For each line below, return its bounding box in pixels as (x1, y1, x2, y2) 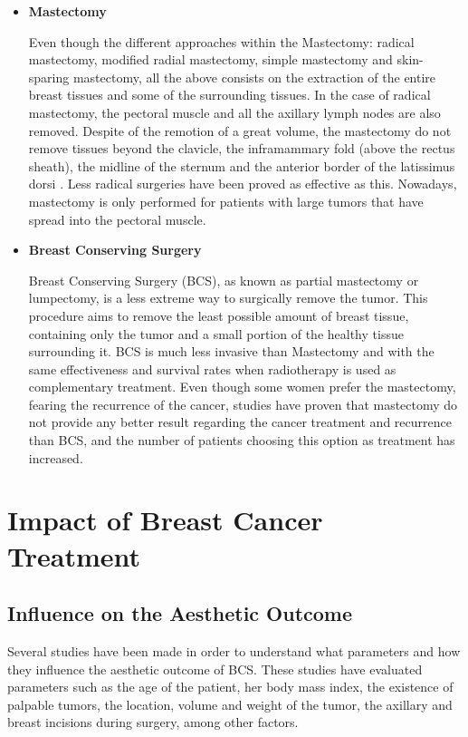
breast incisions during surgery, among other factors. (7, 713, 299, 732)
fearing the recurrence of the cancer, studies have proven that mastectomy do (28, 394, 458, 413)
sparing (28, 67, 70, 86)
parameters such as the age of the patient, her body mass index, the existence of (7, 677, 454, 696)
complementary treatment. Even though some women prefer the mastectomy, (28, 377, 456, 396)
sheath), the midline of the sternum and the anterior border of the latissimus (28, 156, 455, 175)
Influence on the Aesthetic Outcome (7, 599, 353, 627)
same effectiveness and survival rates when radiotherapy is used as (28, 359, 396, 378)
